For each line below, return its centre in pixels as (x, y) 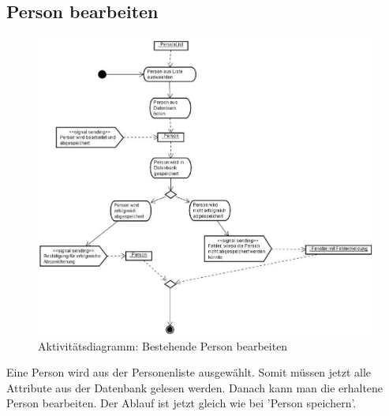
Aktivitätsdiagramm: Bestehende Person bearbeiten (163, 345)
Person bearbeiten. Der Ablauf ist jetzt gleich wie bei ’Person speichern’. (181, 403)
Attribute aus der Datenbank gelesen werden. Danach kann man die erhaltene (195, 387)
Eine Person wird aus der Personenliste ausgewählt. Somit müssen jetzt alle (189, 372)
